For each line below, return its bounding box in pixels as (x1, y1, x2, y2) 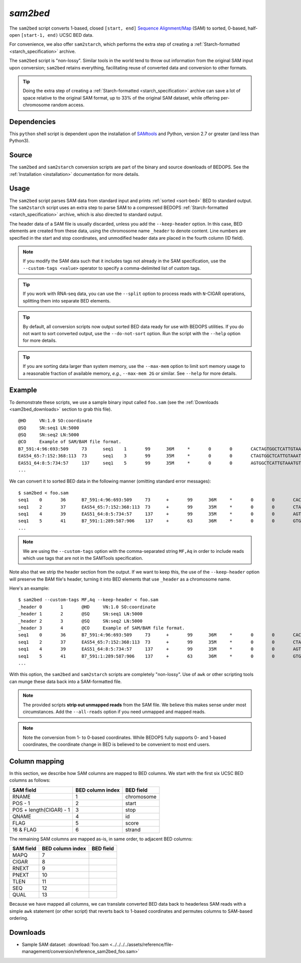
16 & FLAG (12, 826, 37, 833)
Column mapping (9, 757, 65, 765)
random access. (51, 102, 85, 108)
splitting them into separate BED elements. (23, 298, 111, 304)
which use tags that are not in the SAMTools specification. (23, 555, 143, 561)
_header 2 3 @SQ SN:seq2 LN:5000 (18, 618, 143, 624)
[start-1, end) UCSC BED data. (21, 32, 94, 38)
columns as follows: (9, 777, 51, 784)
